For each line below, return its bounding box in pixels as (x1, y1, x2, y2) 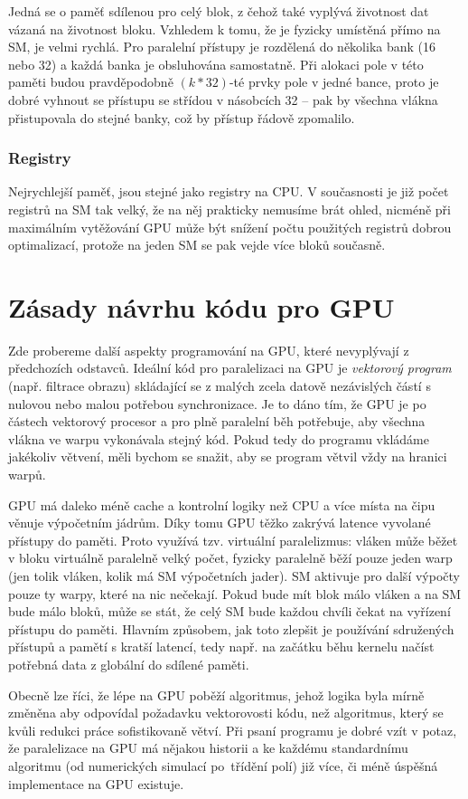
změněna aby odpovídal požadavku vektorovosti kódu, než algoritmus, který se (8, 703, 444, 722)
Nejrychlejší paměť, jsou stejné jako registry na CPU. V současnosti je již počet (8, 182, 449, 201)
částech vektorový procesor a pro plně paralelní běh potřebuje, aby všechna (8, 412, 426, 431)
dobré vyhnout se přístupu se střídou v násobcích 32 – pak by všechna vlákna (8, 90, 438, 109)
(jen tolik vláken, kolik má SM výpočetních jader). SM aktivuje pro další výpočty (8, 566, 460, 585)
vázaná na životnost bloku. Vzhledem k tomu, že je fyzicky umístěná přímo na (8, 19, 441, 38)
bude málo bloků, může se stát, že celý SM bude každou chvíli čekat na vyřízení (8, 602, 451, 621)
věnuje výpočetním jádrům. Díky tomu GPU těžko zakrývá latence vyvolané (8, 513, 431, 532)
